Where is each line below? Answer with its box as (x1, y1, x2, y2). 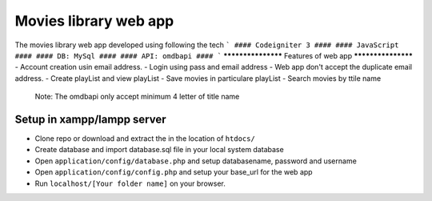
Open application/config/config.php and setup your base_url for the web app (34, 167, 313, 177)
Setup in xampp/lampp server (14, 112, 167, 126)
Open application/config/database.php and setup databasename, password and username (34, 156, 358, 166)
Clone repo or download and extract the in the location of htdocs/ (34, 134, 255, 143)
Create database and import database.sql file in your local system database (34, 145, 284, 155)
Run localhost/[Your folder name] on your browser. (34, 179, 226, 188)
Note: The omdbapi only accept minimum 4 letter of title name (34, 92, 240, 102)
